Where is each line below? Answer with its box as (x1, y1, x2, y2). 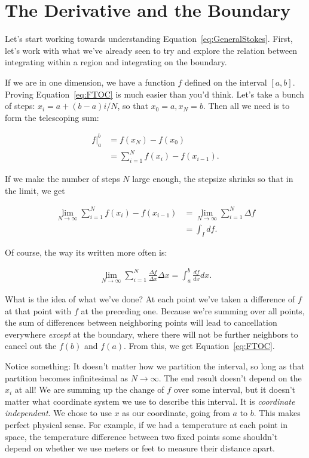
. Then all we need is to (203, 99, 290, 112)
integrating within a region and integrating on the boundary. (5, 56, 227, 68)
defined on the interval (184, 75, 267, 88)
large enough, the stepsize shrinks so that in (132, 172, 293, 184)
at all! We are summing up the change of (14, 383, 164, 396)
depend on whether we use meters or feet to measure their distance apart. (5, 442, 275, 454)
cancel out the (5, 339, 57, 352)
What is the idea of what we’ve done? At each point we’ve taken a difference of (5, 293, 295, 305)
